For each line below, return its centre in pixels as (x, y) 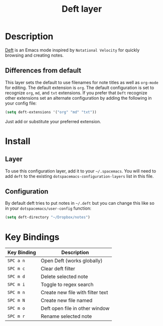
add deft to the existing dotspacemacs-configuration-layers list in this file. (80, 176)
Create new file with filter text (74, 293)
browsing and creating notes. (35, 55)
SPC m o (16, 308)
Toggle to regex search (67, 284)
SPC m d (16, 277)
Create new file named (66, 301)
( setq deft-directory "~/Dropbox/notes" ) (48, 217)
